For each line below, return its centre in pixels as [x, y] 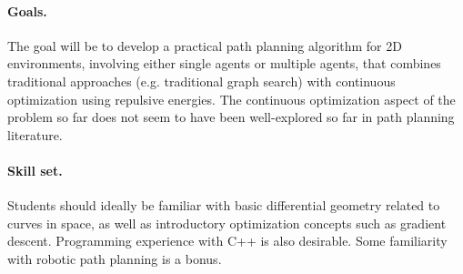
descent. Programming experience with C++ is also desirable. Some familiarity [227, 241]
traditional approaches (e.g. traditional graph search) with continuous [201, 81]
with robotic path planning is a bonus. [115, 258]
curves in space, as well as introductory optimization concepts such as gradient [227, 223]
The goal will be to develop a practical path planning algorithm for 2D [205, 45]
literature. [35, 134]
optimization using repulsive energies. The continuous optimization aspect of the [231, 99]
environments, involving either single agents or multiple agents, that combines [224, 63]
